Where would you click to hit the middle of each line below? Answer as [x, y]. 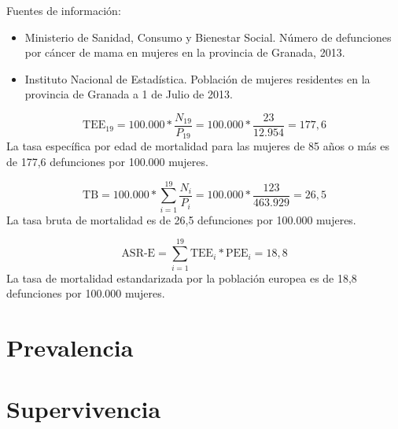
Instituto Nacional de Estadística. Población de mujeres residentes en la [197, 78]
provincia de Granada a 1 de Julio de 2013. [129, 94]
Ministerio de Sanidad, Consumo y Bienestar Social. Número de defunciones [208, 37]
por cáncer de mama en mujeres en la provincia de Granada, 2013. [185, 52]
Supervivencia [84, 409]
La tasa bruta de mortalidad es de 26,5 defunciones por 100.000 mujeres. [181, 219]
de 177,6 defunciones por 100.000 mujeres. [107, 162]
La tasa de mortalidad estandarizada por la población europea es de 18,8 [182, 277]
